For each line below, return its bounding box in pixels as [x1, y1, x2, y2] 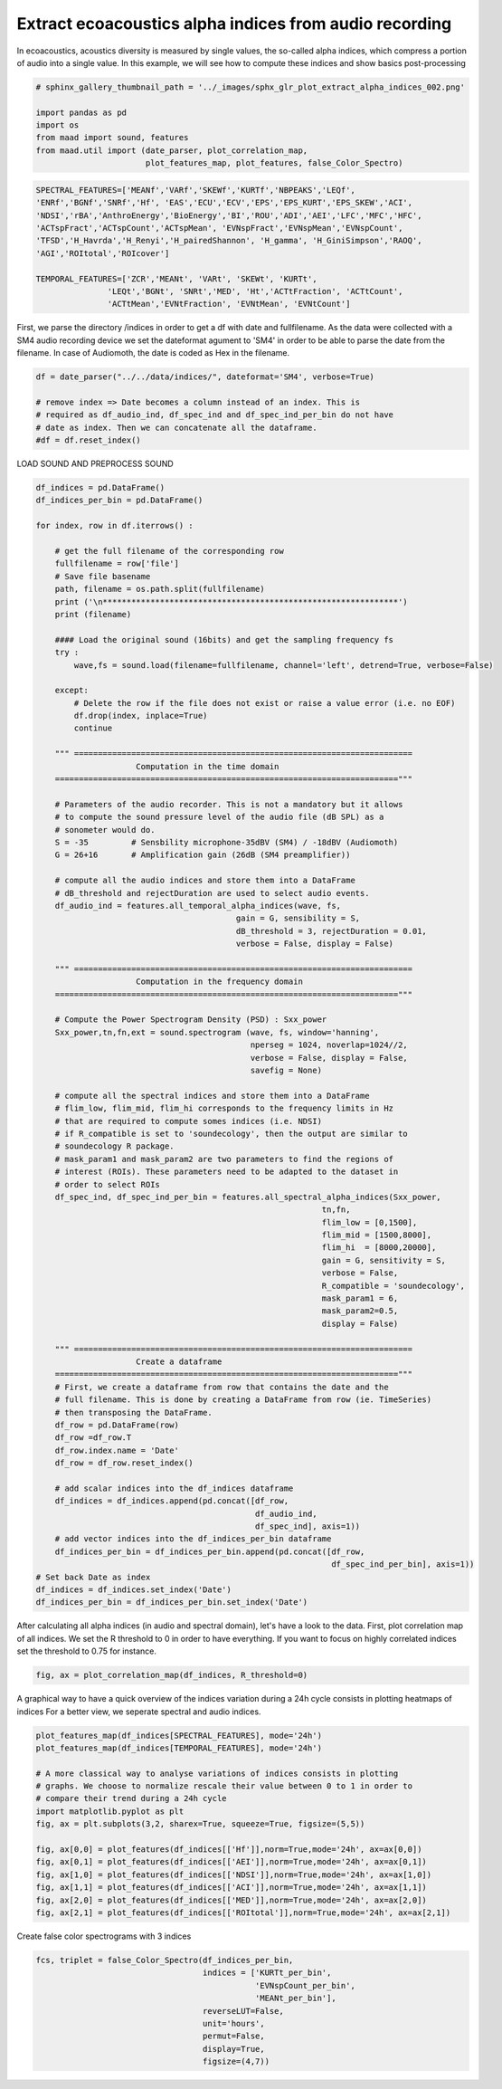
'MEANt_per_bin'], [254, 1993, 336, 2004]
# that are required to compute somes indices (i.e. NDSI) [54, 1116, 323, 1126]
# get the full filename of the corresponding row [54, 546, 284, 556]
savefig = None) [250, 1065, 323, 1075]
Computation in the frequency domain [136, 977, 303, 987]
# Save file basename [54, 571, 151, 581]
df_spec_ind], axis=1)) [254, 1521, 361, 1531]
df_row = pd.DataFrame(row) [54, 1419, 180, 1430]
